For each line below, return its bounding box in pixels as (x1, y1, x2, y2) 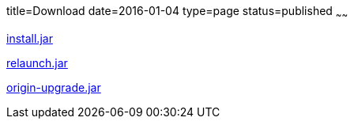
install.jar (6, 31, 53, 45)
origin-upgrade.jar (6, 80, 101, 94)
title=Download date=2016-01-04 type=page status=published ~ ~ (6, 4, 348, 21)
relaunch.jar (6, 55, 68, 70)
